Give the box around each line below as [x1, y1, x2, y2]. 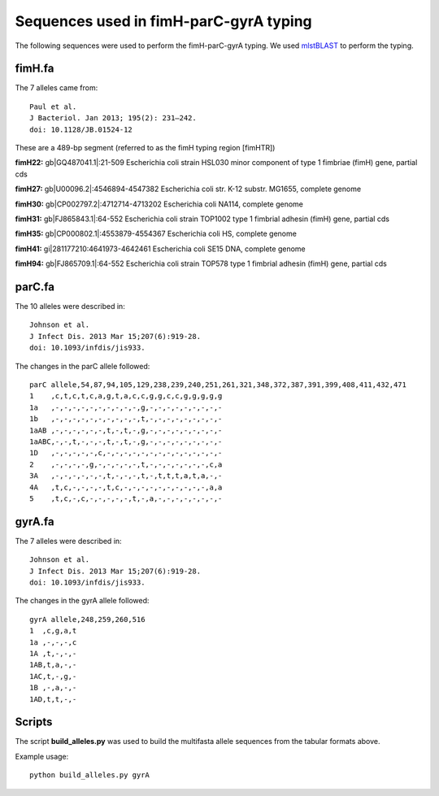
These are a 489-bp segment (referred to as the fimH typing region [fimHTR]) [15, 143, 276, 153]
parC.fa [15, 280, 54, 294]
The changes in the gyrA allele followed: [15, 596, 150, 606]
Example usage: [15, 751, 69, 761]
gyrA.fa [15, 515, 54, 528]
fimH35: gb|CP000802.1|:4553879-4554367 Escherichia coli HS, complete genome [15, 228, 297, 239]
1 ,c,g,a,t [29, 626, 77, 636]
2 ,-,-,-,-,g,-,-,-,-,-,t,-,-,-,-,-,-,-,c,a [29, 459, 223, 469]
